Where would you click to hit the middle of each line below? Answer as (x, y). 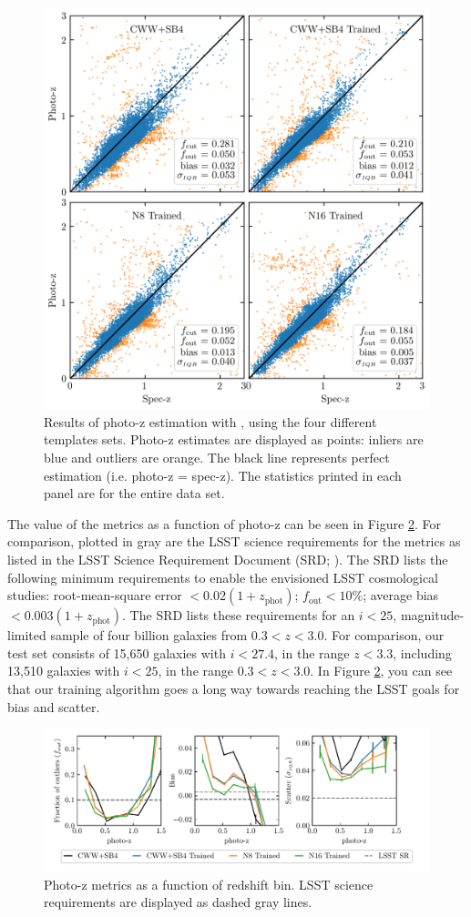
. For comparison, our (384, 635)
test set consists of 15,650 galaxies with (117, 652)
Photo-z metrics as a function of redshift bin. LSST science (209, 884)
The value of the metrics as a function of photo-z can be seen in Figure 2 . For (224, 523)
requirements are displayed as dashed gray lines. (178, 902)
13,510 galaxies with (64, 671)
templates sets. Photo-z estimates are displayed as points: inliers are (234, 439)
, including (422, 652)
